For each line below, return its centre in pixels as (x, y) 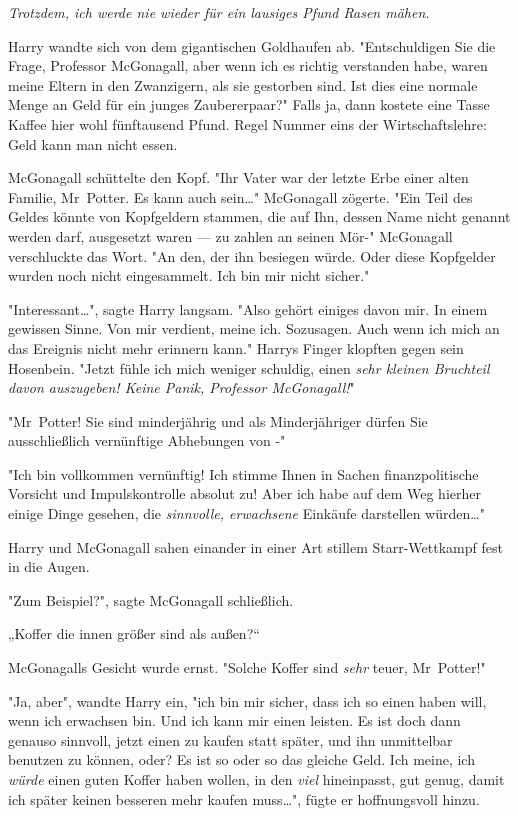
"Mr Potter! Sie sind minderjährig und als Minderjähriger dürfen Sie (218, 420)
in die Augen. (49, 566)
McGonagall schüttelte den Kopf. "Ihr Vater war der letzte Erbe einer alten (238, 177)
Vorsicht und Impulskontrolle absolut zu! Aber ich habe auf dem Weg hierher (244, 493)
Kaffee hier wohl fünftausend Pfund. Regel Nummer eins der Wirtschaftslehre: (247, 123)
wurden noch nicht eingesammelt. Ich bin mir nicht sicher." (189, 275)
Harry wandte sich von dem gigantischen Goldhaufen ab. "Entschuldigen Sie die (252, 45)
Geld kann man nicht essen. (93, 143)
